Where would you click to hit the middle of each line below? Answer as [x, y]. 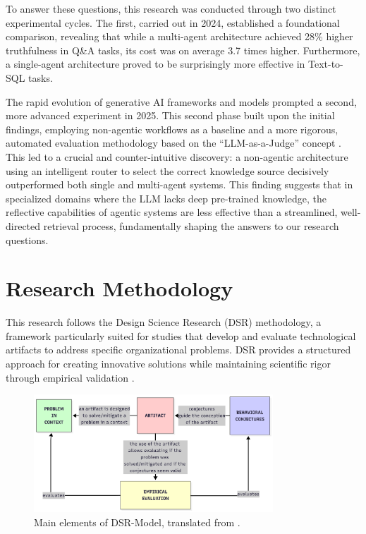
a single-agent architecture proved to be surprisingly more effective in [155, 64]
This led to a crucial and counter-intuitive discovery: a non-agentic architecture [177, 156]
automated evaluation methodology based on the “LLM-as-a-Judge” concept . [173, 143]
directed [23, 225]
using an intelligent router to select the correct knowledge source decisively [167, 170]
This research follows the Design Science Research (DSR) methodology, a [164, 322]
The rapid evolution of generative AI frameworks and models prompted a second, [181, 101]
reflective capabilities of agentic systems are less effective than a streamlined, [172, 212]
